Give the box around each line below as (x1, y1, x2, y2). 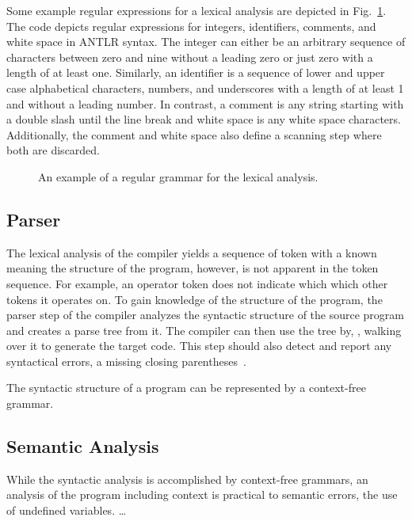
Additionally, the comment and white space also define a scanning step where (6, 126, 382, 143)
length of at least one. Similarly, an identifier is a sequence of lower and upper (6, 64, 385, 81)
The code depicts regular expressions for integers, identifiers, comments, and (6, 17, 376, 34)
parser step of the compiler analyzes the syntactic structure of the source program (6, 306, 405, 323)
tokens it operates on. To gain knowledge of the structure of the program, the (6, 291, 383, 307)
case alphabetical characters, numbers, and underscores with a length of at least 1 (6, 79, 404, 96)
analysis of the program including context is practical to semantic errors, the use (6, 486, 398, 503)
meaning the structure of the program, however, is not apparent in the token (6, 260, 379, 276)
